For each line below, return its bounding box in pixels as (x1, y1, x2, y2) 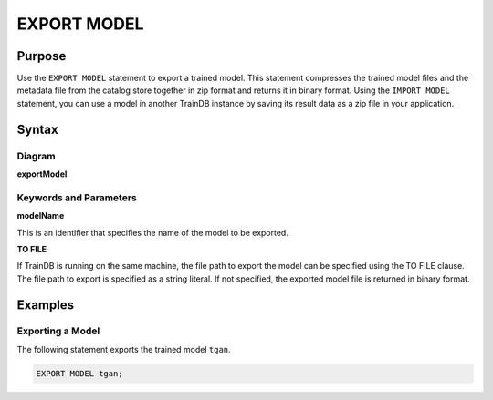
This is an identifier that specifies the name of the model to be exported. (16, 227, 289, 238)
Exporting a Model (16, 324, 100, 337)
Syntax (16, 121, 58, 137)
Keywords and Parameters (16, 191, 137, 204)
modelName (16, 210, 65, 221)
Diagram (16, 149, 56, 162)
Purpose (16, 48, 67, 64)
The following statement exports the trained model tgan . (16, 344, 232, 354)
